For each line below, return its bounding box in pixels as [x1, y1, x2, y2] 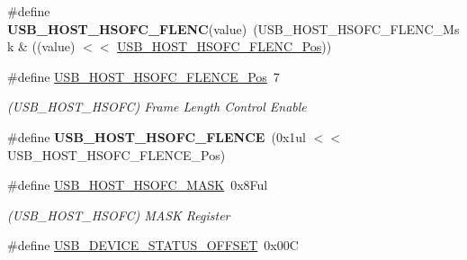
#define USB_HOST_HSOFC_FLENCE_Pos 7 [7, 67, 280, 85]
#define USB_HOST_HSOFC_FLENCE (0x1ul [7, 127, 306, 146]
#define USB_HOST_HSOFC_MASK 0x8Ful [7, 175, 268, 194]
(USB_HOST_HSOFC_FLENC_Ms [253, 19, 460, 38]
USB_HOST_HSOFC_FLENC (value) [7, 19, 247, 38]
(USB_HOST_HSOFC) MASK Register [7, 205, 230, 224]
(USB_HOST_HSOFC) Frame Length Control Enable [7, 97, 307, 116]
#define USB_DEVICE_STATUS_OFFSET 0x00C [7, 236, 299, 255]
